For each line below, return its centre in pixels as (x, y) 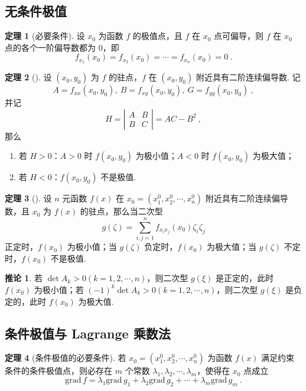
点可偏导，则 (239, 36)
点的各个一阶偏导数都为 (50, 47)
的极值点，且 (157, 36)
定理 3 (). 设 (28, 198)
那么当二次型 (138, 211)
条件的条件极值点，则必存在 (58, 371)
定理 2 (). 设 (28, 77)
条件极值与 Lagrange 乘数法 (88, 333)
